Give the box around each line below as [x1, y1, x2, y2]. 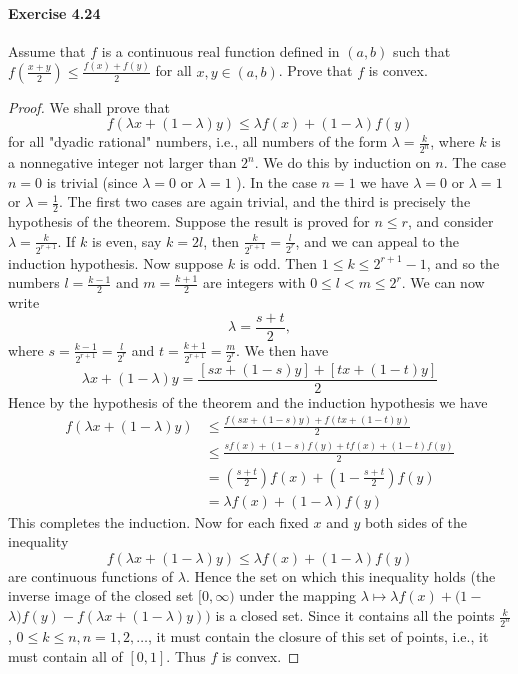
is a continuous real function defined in [101, 40, 340, 61]
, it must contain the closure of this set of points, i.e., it [148, 625, 489, 646]
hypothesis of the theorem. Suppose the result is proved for [8, 211, 370, 232]
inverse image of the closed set [8, 585, 194, 606]
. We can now [401, 272, 485, 293]
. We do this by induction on [254, 152, 431, 173]
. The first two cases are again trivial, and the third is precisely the [58, 191, 471, 212]
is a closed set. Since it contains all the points [215, 605, 495, 626]
